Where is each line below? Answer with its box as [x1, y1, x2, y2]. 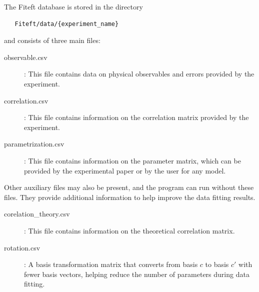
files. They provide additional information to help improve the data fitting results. [4, 191, 255, 202]
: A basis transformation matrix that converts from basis [24, 259, 198, 269]
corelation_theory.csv [4, 208, 70, 219]
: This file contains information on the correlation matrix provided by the [24, 112, 249, 122]
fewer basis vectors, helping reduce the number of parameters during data [24, 268, 249, 279]
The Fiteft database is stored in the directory [4, 1, 143, 11]
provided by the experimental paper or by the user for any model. [24, 165, 226, 175]
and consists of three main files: [4, 35, 100, 45]
